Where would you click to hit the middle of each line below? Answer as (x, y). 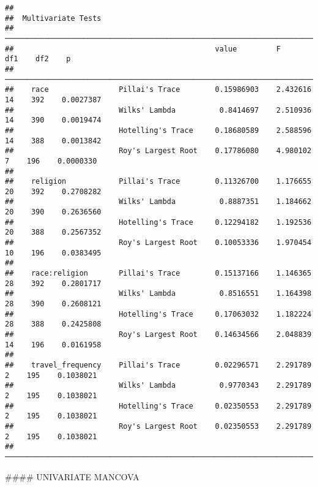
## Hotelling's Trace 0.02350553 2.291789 (158, 406)
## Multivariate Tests (53, 18)
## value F (143, 49)
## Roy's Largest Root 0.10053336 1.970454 (158, 243)
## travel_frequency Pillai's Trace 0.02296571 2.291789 (158, 365)
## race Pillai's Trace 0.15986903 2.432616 (158, 90)
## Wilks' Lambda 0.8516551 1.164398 (158, 294)
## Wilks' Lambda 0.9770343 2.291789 (158, 386)
